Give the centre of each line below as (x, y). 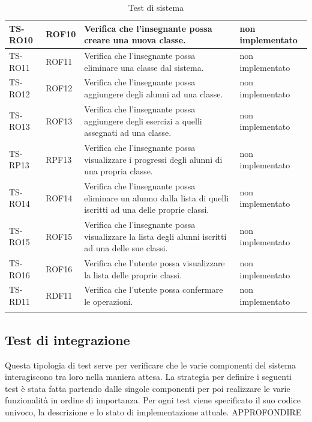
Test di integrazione (67, 339)
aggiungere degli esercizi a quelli (143, 121)
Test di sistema (156, 7)
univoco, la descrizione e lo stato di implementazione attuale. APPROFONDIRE (153, 411)
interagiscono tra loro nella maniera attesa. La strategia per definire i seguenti (148, 377)
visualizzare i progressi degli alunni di (153, 159)
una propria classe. (118, 171)
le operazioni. (109, 301)
